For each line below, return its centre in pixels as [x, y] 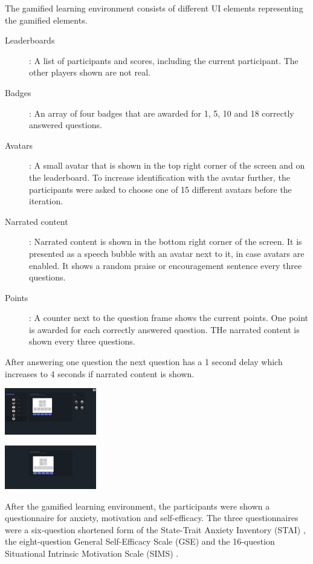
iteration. [46, 201]
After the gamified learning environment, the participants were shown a [137, 506]
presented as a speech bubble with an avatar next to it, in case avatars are [167, 253]
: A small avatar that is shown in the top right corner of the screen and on [167, 165]
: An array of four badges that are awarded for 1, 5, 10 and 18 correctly [162, 113]
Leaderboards [30, 40]
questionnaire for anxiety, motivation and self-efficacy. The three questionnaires [152, 518]
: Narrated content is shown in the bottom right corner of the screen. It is [166, 241]
